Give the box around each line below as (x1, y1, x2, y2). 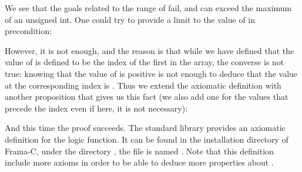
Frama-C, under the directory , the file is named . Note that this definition (5, 144, 274, 157)
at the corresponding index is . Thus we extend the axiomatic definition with (5, 79, 281, 91)
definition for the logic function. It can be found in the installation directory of (5, 133, 288, 145)
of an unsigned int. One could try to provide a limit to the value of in (5, 13, 256, 25)
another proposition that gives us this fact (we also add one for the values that (5, 90, 288, 103)
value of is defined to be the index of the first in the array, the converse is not (5, 56, 284, 68)
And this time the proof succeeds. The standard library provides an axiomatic (5, 122, 286, 134)
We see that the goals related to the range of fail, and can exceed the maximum (5, 2, 292, 14)
